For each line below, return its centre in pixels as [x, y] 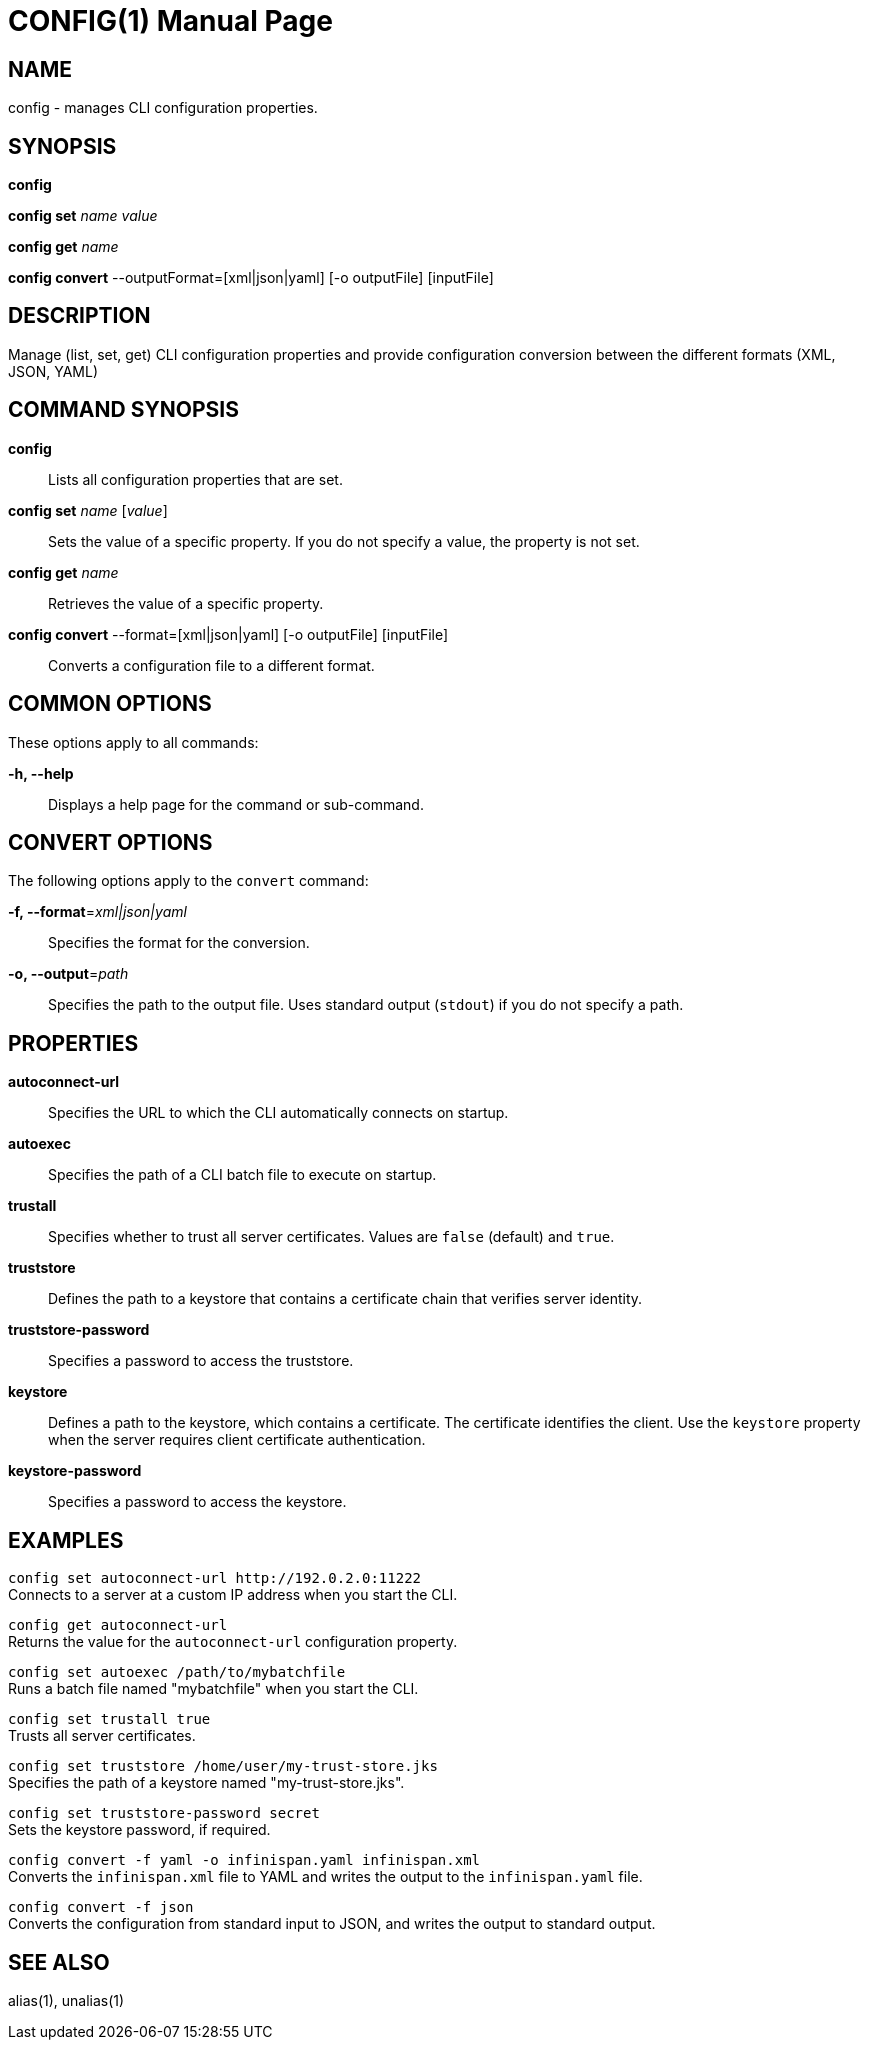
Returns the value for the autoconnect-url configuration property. [233, 1642]
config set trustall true [109, 1719]
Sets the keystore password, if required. [139, 1830]
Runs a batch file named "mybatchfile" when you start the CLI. [213, 1689]
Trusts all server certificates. [102, 1736]
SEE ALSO [59, 1962]
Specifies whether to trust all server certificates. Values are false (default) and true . [331, 1237]
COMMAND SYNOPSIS [123, 410]
